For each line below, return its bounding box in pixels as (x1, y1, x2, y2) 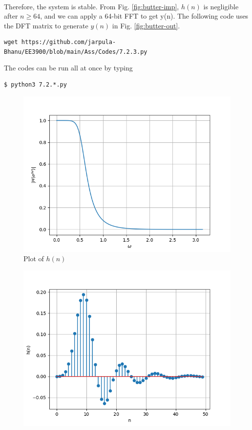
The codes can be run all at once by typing (4, 63, 133, 73)
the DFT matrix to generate (4, 20, 88, 30)
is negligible (203, 1, 239, 11)
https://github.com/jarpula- (21, 39, 116, 46)
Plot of (23, 253, 44, 264)
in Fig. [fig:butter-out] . (112, 20, 180, 30)
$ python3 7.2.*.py (4, 81, 67, 89)
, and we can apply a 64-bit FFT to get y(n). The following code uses (40, 11, 249, 21)
